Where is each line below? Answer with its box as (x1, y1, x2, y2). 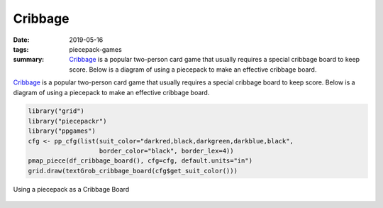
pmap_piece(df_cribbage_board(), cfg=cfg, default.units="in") (28, 157, 253, 165)
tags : (13, 45, 29, 53)
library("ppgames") (28, 127, 96, 135)
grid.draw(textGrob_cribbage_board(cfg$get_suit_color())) (28, 167, 238, 175)
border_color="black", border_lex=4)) (99, 147, 234, 155)
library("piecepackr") (28, 117, 107, 125)
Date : (13, 35, 30, 44)
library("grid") (28, 107, 85, 115)
